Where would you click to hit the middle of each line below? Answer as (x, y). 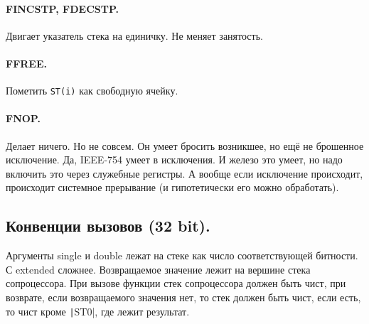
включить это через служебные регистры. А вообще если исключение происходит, (184, 173)
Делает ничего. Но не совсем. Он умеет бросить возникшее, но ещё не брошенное (185, 145)
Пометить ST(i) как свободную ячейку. (92, 91)
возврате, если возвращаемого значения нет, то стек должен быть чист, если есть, (183, 297)
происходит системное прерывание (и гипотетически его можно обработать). (172, 187)
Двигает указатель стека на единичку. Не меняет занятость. (134, 35)
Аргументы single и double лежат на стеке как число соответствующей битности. (182, 255)
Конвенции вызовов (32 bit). (108, 226)
